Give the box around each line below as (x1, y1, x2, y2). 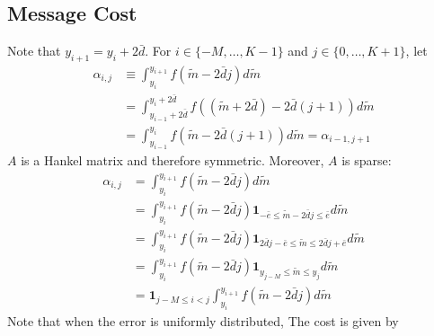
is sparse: (341, 151, 392, 170)
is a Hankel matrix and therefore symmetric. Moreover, (21, 151, 324, 170)
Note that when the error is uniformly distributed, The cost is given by (7, 311, 399, 330)
